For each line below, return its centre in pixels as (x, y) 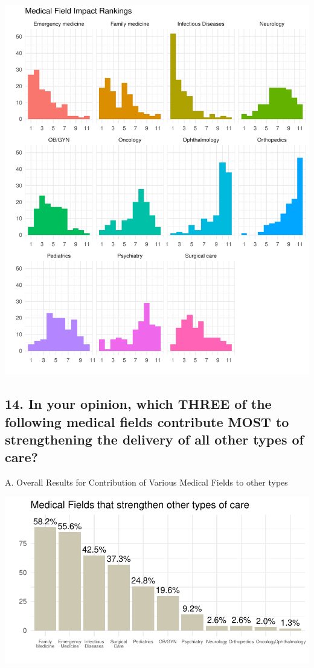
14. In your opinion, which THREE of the (138, 404)
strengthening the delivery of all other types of (154, 439)
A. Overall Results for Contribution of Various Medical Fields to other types (146, 482)
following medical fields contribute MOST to (147, 421)
